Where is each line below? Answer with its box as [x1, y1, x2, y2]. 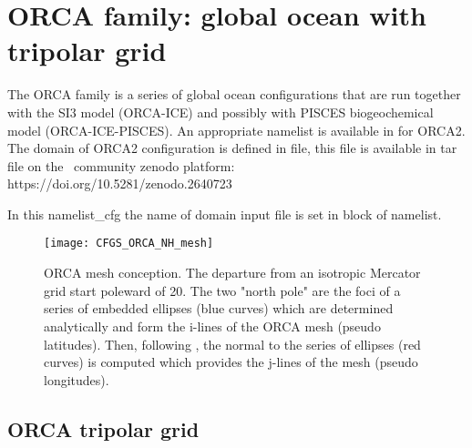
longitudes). [44, 370, 109, 389]
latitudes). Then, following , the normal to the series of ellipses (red [44, 334, 421, 353]
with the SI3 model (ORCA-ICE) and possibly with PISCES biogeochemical [7, 102, 434, 121]
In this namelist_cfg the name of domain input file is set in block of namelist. [7, 204, 442, 223]
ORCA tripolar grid [7, 414, 200, 443]
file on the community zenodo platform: [7, 156, 235, 175]
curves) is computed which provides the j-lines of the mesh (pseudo [44, 352, 418, 372]
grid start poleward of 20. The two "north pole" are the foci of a [44, 280, 401, 300]
